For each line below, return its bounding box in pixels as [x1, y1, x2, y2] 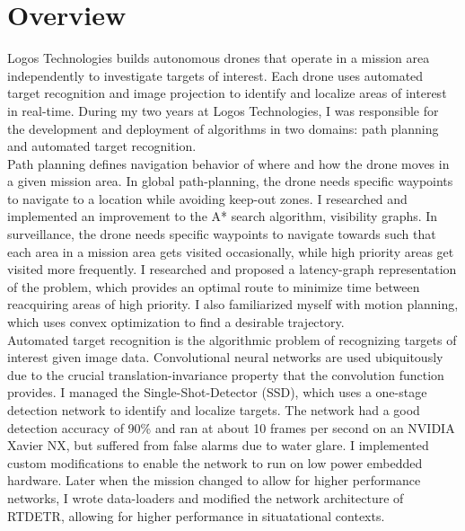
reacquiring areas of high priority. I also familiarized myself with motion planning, [7, 295, 459, 314]
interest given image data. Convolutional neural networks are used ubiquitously [7, 348, 443, 367]
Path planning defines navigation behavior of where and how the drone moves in [7, 154, 450, 173]
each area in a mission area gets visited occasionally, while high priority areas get [7, 242, 454, 261]
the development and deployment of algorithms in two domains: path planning [7, 119, 439, 137]
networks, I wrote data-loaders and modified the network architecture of [7, 488, 404, 507]
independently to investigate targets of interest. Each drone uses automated [7, 66, 424, 84]
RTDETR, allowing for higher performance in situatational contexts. [7, 506, 385, 525]
